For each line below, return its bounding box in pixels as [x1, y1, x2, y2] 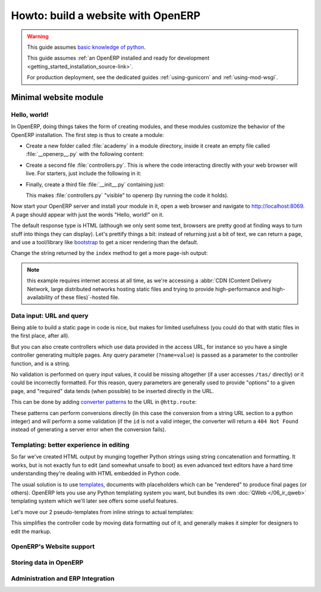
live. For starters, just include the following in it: [26, 170, 142, 177]
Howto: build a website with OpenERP [11, 9, 201, 22]
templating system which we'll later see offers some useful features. [11, 497, 178, 504]
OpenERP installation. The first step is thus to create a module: [11, 131, 165, 138]
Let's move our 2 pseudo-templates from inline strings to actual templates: [11, 508, 194, 515]
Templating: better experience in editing [11, 441, 130, 449]
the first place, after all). [11, 332, 70, 339]
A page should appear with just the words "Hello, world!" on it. [11, 211, 164, 218]
